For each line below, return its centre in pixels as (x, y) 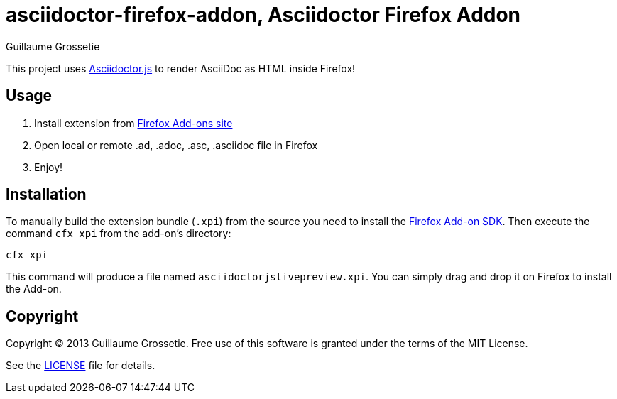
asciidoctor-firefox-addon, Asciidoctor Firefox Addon (263, 15)
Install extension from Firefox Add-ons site (133, 123)
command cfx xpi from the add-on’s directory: (119, 234)
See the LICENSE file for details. (81, 366)
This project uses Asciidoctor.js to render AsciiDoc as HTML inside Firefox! (181, 68)
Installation (46, 195)
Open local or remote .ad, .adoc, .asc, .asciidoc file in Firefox (176, 145)
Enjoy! (49, 167)
